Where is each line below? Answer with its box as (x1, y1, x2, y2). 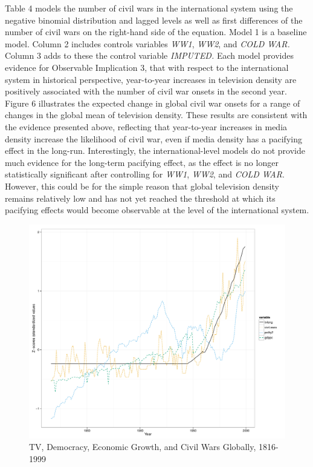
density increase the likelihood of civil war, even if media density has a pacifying (5, 132, 302, 145)
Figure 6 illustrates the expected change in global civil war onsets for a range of (5, 96, 300, 109)
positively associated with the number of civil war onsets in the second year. (5, 85, 287, 98)
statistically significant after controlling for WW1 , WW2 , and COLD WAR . (5, 168, 285, 181)
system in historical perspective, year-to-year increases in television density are (5, 73, 297, 85)
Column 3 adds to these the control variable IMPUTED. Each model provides (5, 49, 294, 62)
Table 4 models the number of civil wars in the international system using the (5, 2, 293, 14)
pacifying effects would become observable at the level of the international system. (5, 204, 309, 216)
